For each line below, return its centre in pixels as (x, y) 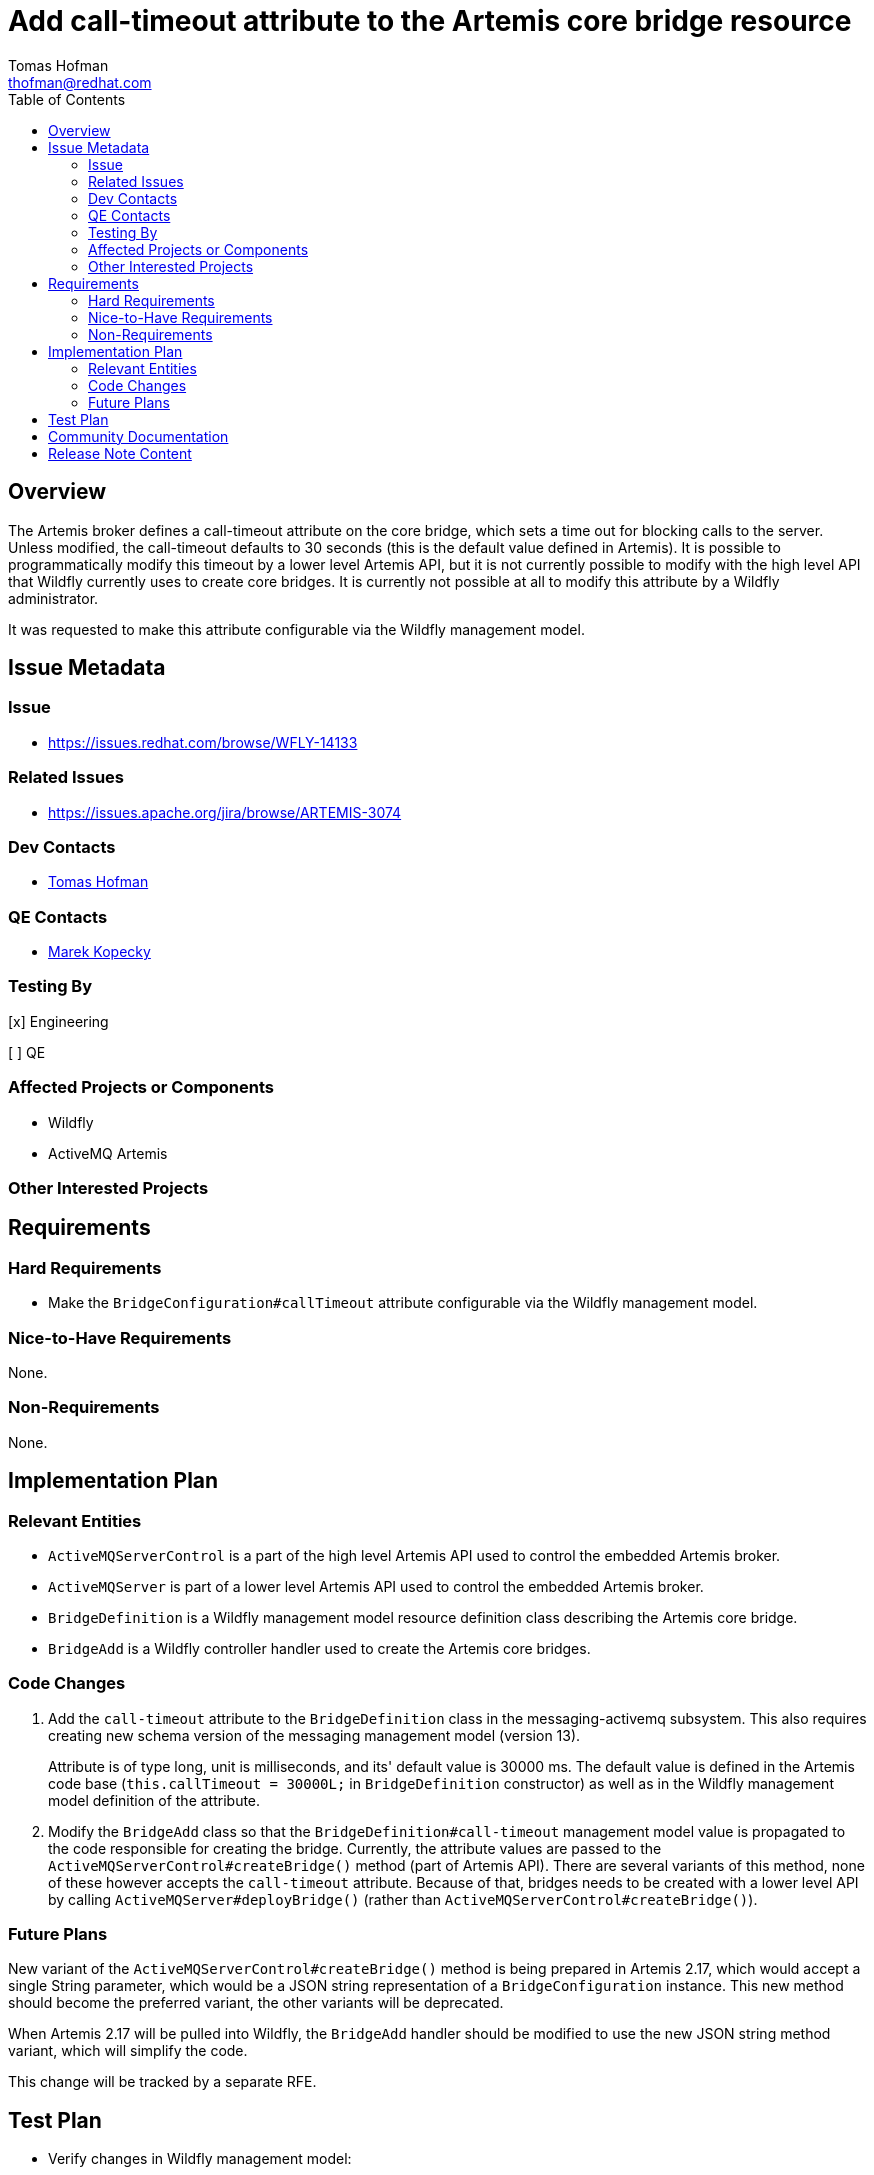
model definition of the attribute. (154, 1800)
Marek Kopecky (99, 952)
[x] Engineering (58, 1021)
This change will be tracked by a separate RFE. (162, 2082)
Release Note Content (120, 453)
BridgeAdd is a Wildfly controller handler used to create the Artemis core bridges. (319, 1648)
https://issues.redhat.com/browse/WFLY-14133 (203, 742)
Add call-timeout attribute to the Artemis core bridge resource (430, 21)
